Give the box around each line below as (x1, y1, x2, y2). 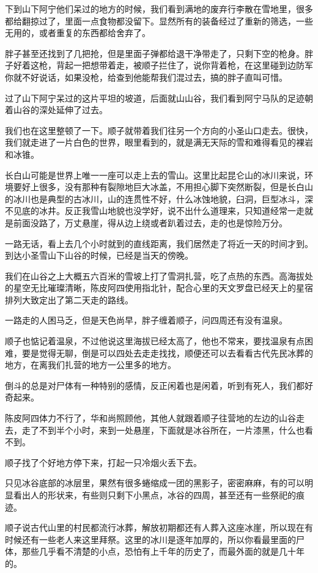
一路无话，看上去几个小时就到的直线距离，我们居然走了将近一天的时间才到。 (5, 237, 313, 250)
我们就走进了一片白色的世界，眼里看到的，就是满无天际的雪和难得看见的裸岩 (5, 136, 313, 149)
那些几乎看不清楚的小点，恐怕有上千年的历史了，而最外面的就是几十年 (21, 545, 305, 558)
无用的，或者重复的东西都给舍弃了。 (5, 26, 150, 39)
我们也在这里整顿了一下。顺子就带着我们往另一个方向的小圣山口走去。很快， (5, 124, 313, 136)
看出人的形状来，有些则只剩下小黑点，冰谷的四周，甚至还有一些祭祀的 (13, 489, 296, 501)
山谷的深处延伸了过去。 (13, 103, 108, 116)
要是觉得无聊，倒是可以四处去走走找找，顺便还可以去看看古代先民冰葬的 (21, 346, 313, 359)
